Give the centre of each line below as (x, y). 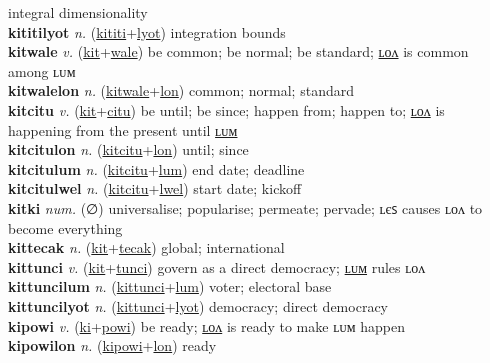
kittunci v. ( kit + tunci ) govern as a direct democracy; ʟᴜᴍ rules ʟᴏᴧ (217, 266)
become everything (65, 227)
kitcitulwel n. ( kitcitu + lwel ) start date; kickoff (155, 188)
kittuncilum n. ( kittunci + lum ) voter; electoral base (170, 286)
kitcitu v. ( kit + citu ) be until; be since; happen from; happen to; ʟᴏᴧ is (226, 109)
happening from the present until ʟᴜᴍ (123, 129)
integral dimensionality (78, 12)
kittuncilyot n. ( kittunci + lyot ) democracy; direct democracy (198, 305)
